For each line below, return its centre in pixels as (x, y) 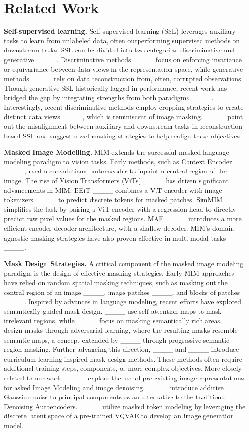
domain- (224, 228)
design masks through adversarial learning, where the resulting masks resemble (121, 330)
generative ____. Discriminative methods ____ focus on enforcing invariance (123, 59)
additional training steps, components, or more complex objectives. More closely (123, 368)
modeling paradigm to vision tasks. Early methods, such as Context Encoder (118, 161)
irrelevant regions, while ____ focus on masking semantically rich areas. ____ (124, 320)
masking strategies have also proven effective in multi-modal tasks (128, 237)
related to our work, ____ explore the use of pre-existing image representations (124, 377)
